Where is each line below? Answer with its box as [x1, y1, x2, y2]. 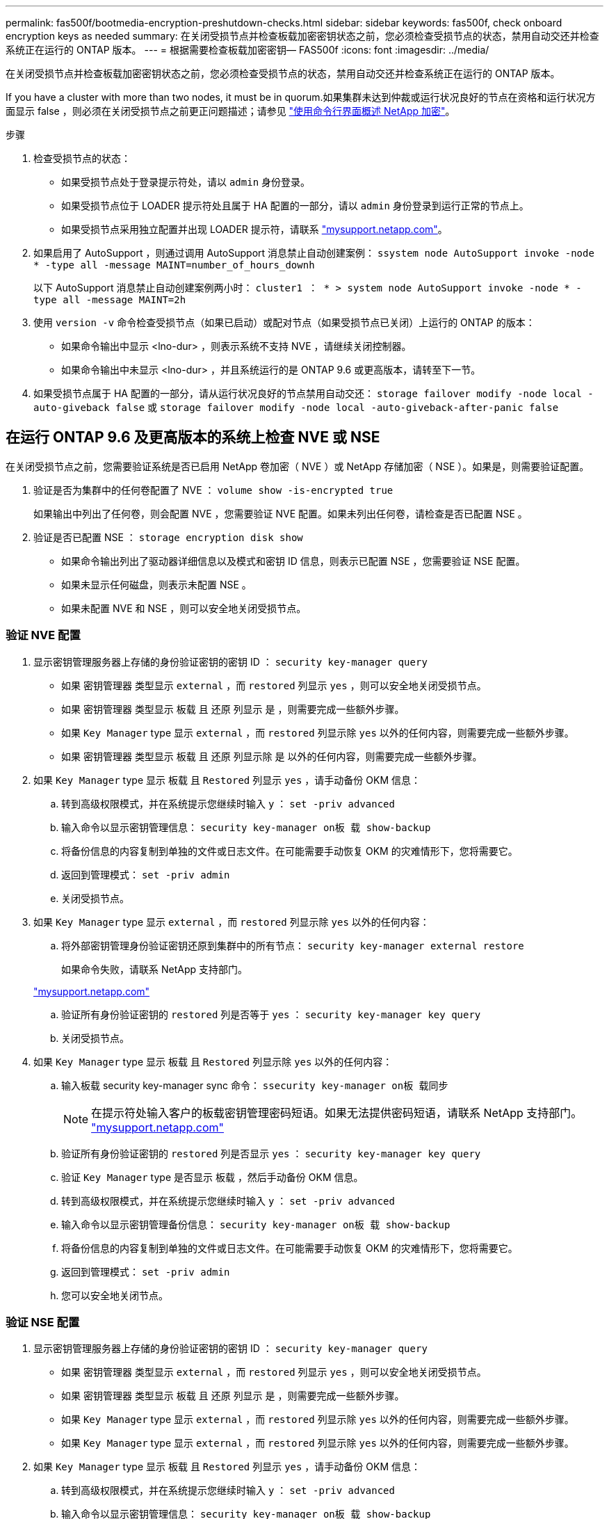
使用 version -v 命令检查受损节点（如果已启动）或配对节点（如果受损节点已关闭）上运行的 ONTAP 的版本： [33, 316, 535, 328]
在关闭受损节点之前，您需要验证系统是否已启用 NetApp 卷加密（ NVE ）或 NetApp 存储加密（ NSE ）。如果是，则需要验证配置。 [6, 460, 590, 472]
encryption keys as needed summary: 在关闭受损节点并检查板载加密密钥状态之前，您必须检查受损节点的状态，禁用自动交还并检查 [6, 30, 599, 42]
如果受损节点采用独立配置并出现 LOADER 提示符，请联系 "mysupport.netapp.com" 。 [61, 223, 448, 235]
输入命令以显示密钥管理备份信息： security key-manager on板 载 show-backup [61, 1218, 450, 1230]
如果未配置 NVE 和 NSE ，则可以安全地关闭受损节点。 [61, 602, 307, 614]
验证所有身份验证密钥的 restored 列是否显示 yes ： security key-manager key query [61, 1147, 481, 1159]
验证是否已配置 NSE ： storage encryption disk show [33, 531, 303, 543]
